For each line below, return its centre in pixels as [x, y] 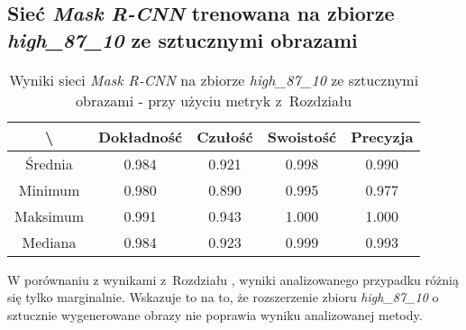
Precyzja [382, 136]
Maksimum [49, 215]
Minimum [49, 189]
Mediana [49, 242]
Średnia [49, 163]
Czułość [225, 136]
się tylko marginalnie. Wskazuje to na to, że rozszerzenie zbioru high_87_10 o [223, 297]
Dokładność [140, 136]
